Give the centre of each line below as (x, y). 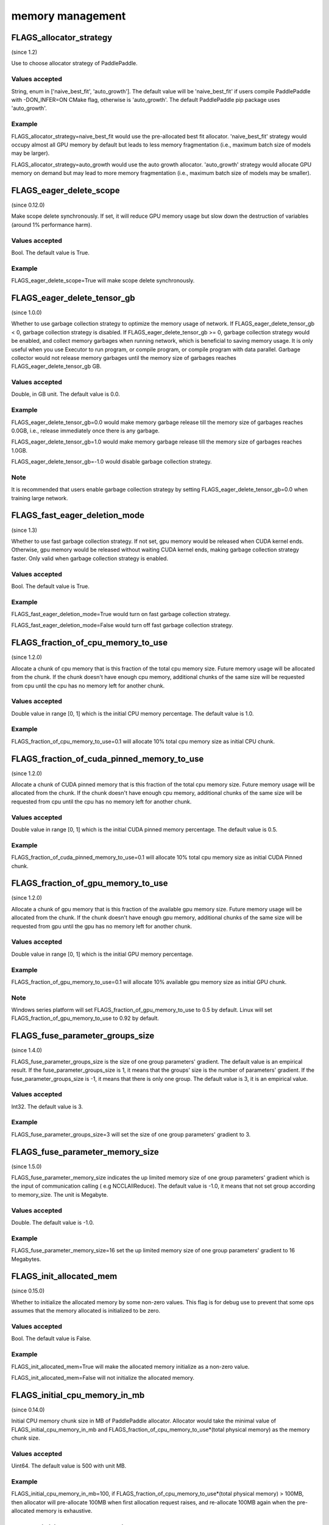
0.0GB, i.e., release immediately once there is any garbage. (85, 431)
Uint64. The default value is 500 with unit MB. (69, 1466)
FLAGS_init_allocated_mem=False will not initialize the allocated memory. (103, 1377)
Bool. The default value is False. (51, 1338)
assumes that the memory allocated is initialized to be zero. (86, 1311)
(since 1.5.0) (27, 1166)
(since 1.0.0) (27, 312)
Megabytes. (26, 1259)
